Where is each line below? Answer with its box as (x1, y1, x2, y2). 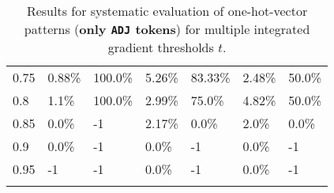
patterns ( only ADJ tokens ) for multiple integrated (24, 20, 310, 38)
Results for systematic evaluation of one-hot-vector (26, 2, 308, 20)
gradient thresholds (107, 38, 214, 56)
